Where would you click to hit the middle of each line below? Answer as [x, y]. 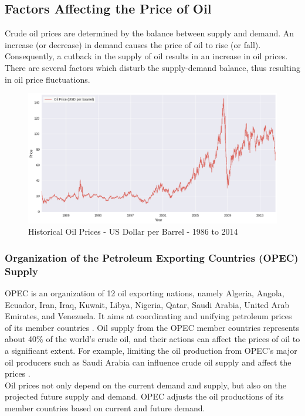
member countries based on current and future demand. [105, 407]
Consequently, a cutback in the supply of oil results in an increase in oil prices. [146, 56]
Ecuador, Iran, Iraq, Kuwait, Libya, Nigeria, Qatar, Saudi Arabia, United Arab [147, 304]
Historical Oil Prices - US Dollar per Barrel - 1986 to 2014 [133, 231]
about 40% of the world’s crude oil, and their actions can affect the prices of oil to [152, 339]
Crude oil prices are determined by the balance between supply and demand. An [150, 33]
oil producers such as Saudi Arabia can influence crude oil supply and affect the [148, 362]
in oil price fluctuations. [48, 79]
